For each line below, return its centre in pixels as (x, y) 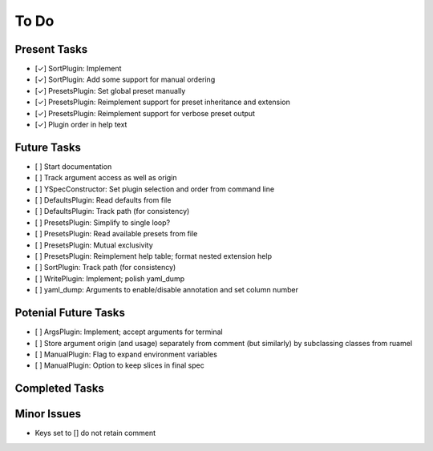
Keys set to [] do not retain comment (95, 433)
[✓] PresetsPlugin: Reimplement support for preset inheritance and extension (162, 102)
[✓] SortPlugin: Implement (78, 69)
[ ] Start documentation (73, 166)
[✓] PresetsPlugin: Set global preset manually (110, 91)
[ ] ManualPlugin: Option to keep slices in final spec (119, 365)
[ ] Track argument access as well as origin (106, 178)
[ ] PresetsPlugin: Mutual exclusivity (94, 245)
